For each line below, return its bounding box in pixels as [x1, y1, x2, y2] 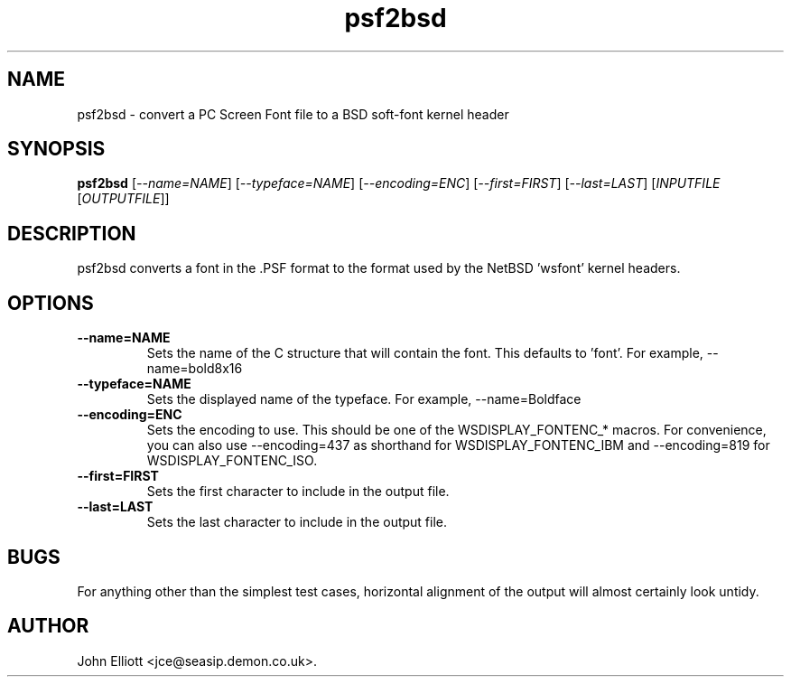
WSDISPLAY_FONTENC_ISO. [146, 453, 318, 469]
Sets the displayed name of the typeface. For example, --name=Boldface [146, 391, 582, 408]
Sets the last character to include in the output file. [146, 514, 448, 530]
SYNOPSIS [7, 137, 106, 161]
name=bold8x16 [146, 361, 243, 377]
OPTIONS [7, 291, 94, 314]
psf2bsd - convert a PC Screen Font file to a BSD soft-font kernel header [77, 106, 509, 122]
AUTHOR [7, 614, 89, 638]
